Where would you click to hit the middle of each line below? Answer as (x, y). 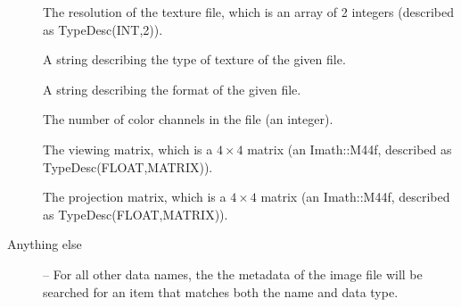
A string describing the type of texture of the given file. (194, 59)
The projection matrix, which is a (135, 197)
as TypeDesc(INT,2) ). (103, 29)
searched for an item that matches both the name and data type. (221, 291)
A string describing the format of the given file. (172, 89)
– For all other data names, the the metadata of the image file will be (233, 274)
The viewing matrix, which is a (128, 149)
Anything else (45, 244)
